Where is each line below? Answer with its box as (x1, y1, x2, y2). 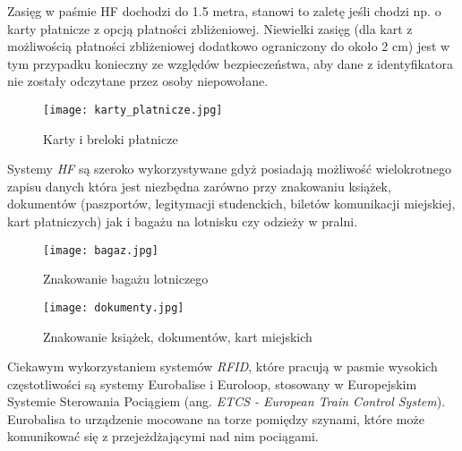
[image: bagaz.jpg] (43, 243, 158, 257)
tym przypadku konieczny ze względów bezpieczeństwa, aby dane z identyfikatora (7, 54, 453, 72)
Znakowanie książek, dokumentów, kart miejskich (43, 327, 312, 345)
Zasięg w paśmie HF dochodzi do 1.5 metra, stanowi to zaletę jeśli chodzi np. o (7, 2, 441, 20)
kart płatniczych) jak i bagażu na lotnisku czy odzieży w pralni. (7, 212, 358, 230)
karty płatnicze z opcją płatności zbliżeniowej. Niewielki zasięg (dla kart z (7, 19, 413, 38)
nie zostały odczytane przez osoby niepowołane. (7, 72, 269, 90)
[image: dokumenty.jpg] (43, 301, 184, 314)
